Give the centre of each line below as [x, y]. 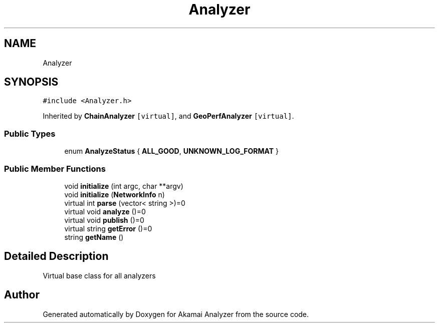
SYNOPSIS [31, 82]
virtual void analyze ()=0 [105, 211]
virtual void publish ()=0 [104, 220]
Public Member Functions [55, 169]
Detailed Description [56, 256]
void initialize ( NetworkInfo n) [115, 194]
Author [22, 295]
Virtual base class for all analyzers [99, 275]
